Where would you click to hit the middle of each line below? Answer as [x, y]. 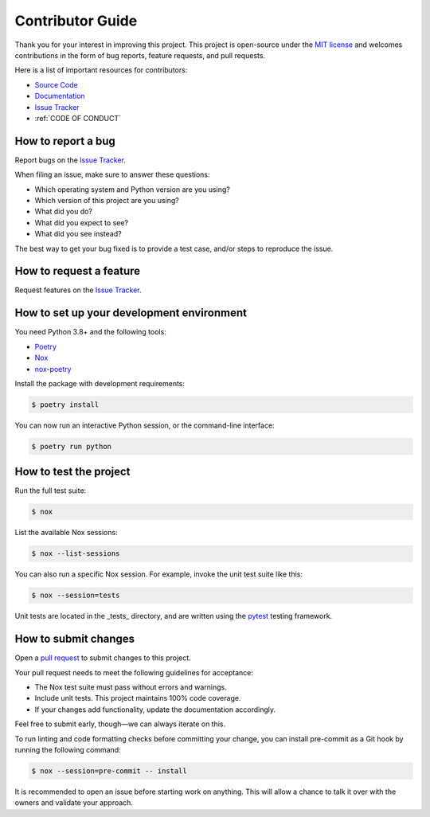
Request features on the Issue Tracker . [78, 290]
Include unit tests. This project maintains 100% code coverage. [138, 698]
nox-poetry [53, 369]
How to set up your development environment [131, 313]
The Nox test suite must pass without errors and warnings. [131, 687]
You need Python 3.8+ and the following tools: [90, 332]
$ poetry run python [71, 446]
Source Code [57, 84]
